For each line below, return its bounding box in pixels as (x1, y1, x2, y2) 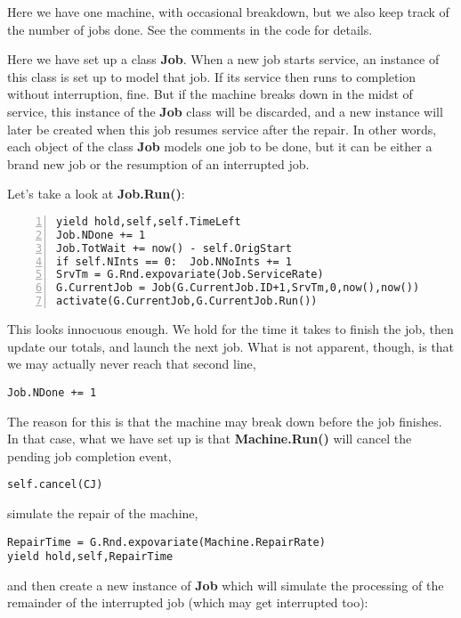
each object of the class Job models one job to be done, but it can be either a (7, 137, 433, 156)
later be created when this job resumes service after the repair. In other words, (7, 119, 437, 138)
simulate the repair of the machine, (7, 503, 198, 522)
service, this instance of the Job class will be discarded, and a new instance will (7, 102, 443, 120)
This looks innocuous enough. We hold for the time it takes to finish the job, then (7, 320, 454, 338)
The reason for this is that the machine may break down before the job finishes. (7, 411, 442, 430)
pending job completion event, (7, 446, 172, 465)
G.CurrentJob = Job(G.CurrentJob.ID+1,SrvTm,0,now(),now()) (56, 281, 420, 295)
